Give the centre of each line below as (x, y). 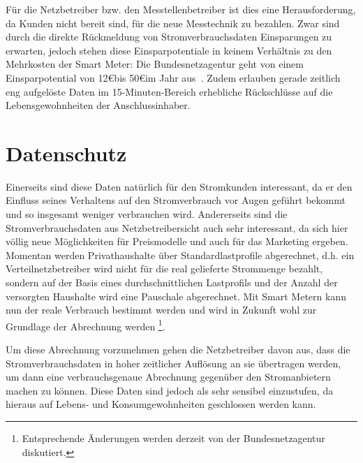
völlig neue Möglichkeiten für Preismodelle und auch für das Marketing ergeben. (177, 241)
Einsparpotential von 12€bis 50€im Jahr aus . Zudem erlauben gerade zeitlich (173, 77)
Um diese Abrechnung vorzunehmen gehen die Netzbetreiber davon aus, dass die (178, 350)
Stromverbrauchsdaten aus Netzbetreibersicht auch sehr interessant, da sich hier (177, 227)
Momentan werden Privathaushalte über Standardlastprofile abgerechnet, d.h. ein (180, 255)
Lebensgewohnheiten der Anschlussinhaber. (98, 105)
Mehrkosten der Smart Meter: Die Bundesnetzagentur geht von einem (155, 64)
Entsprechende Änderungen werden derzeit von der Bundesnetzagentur (173, 438)
